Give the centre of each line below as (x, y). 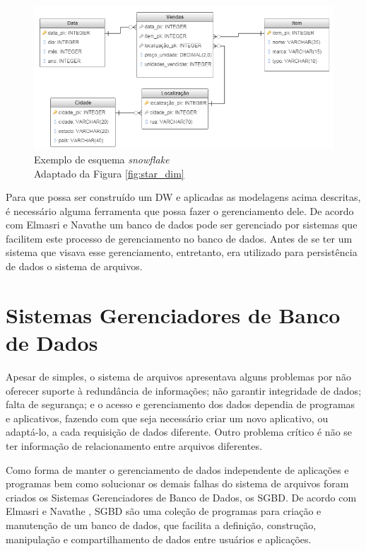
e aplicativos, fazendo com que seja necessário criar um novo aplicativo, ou (167, 418)
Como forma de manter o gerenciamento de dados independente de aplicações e (177, 469)
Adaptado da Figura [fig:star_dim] (109, 173)
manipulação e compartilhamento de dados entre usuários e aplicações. (159, 539)
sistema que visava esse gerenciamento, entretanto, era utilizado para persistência (182, 252)
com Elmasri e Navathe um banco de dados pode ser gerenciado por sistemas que (182, 225)
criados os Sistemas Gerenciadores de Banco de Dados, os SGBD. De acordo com (181, 497)
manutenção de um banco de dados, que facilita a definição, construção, (161, 524)
